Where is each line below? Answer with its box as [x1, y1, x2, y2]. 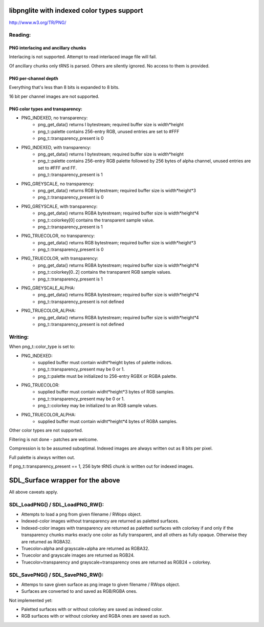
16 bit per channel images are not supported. [9, 93, 100, 99]
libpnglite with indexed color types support [9, 6, 143, 15]
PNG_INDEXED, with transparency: [21, 144, 91, 150]
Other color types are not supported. [9, 428, 83, 433]
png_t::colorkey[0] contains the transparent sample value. [38, 217, 154, 223]
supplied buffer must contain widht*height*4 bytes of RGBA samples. [38, 418, 178, 425]
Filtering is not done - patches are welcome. [9, 436, 98, 442]
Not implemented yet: [9, 597, 53, 603]
